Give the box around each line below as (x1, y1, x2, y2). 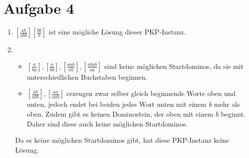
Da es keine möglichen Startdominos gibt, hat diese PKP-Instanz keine (15, 135, 229, 145)
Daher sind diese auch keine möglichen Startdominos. (27, 118, 188, 128)
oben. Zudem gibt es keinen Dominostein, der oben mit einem (27, 108, 213, 119)
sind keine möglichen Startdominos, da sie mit (104, 61, 244, 71)
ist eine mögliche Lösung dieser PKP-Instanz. (48, 27, 186, 37)
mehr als (214, 99, 240, 109)
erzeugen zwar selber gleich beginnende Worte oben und (66, 88, 236, 98)
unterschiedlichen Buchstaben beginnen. (27, 71, 147, 82)
